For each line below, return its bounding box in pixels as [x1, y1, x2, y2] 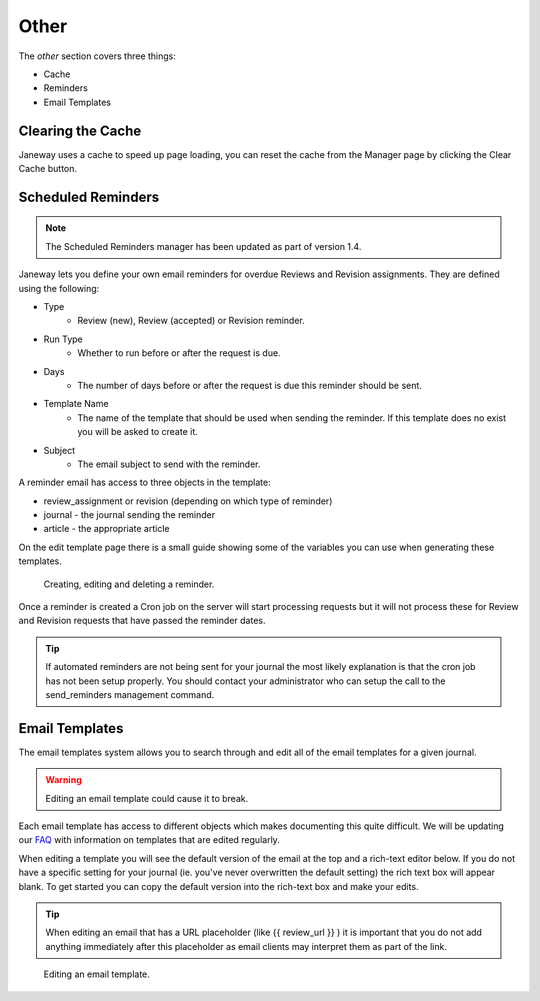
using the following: [18, 282, 100, 294]
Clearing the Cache [18, 122, 142, 139]
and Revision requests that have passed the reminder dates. [18, 615, 266, 627]
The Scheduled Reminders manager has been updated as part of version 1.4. [45, 240, 362, 252]
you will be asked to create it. [77, 426, 199, 438]
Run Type [43, 333, 84, 345]
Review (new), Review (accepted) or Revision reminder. [77, 315, 305, 327]
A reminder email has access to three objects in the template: [18, 476, 271, 489]
